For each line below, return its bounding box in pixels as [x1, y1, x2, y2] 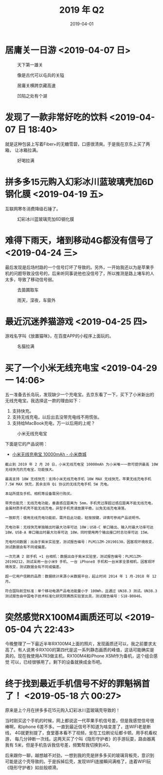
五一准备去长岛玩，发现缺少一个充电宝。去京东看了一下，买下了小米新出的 [5, 391, 154, 398]
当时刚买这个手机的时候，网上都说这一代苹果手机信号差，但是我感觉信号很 [5, 718, 154, 724]
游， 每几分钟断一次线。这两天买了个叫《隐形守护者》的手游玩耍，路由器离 [5, 736, 156, 742]
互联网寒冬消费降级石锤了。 [5, 205, 61, 211]
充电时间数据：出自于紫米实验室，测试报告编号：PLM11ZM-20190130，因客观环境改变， [5, 540, 156, 545]
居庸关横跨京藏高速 [17, 82, 56, 88]
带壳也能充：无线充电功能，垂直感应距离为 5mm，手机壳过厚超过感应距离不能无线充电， [5, 501, 155, 506]
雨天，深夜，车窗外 [17, 297, 56, 303]
